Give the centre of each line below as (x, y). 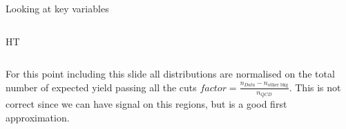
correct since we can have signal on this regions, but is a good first (146, 104)
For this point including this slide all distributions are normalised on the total (170, 74)
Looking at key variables (57, 8)
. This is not (315, 87)
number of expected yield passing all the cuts (101, 87)
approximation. (38, 117)
